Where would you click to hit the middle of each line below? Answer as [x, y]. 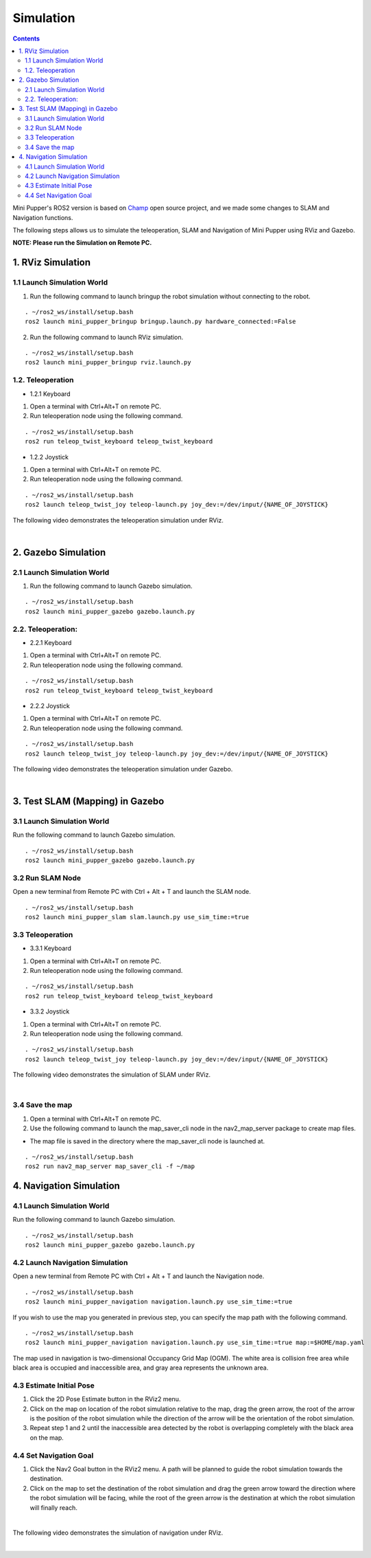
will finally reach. [54, 1507]
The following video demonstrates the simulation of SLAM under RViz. [112, 1075]
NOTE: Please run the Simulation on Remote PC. [82, 243]
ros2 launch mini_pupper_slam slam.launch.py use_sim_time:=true [137, 917]
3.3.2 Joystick [50, 1011]
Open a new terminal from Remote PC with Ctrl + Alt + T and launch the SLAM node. [132, 892]
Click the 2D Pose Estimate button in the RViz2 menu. [105, 1399]
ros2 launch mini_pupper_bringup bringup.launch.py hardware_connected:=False [160, 322]
